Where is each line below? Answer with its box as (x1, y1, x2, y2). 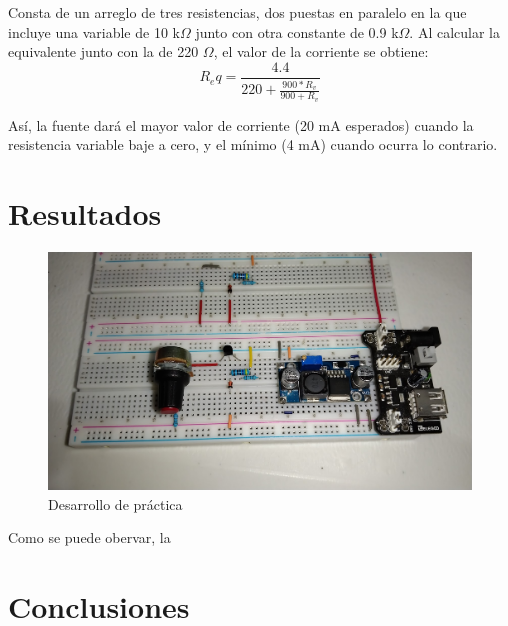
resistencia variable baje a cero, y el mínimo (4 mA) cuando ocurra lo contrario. (8, 134, 498, 155)
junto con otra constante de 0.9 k (195, 21, 399, 42)
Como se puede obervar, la (8, 527, 171, 548)
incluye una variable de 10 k (8, 21, 180, 42)
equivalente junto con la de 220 (8, 41, 199, 62)
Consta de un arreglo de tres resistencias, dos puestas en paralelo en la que (8, 2, 467, 22)
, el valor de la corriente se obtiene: (213, 41, 429, 62)
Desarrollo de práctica (48, 493, 183, 514)
